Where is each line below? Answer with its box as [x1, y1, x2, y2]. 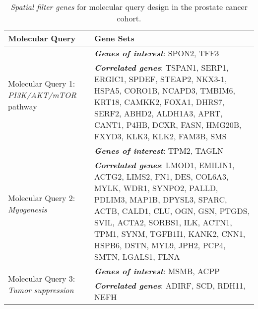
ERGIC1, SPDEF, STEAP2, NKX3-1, [94, 73, 227, 85]
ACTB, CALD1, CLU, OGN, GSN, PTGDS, [94, 205, 250, 216]
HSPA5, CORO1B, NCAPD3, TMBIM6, [94, 85, 235, 96]
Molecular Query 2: [8, 192, 75, 204]
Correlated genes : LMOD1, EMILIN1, [94, 159, 235, 171]
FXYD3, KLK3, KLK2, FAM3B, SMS [94, 130, 227, 142]
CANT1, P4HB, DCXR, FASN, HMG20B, [94, 119, 242, 130]
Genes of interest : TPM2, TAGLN [94, 145, 223, 156]
